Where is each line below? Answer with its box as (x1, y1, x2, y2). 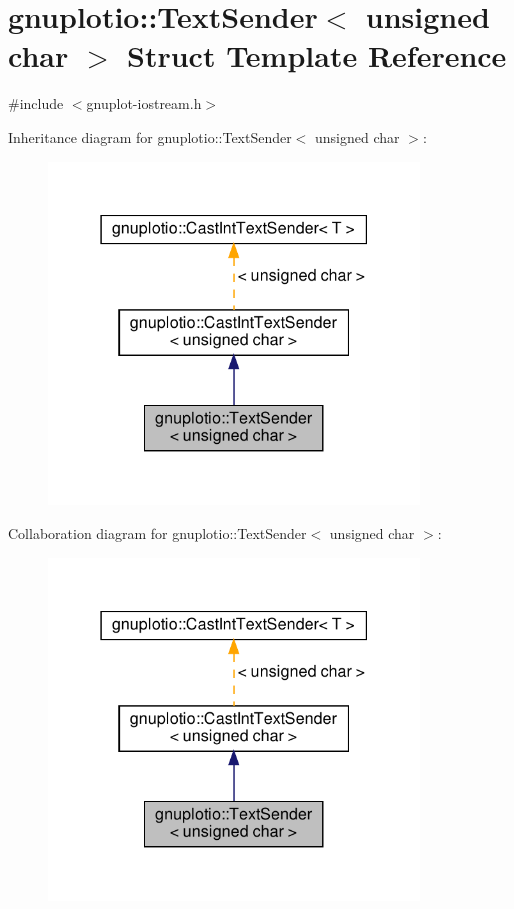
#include (8, 93, 64, 114)
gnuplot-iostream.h (86, 93, 202, 114)
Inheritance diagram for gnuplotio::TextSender (8, 126, 292, 147)
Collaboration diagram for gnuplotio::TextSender (8, 522, 307, 543)
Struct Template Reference (127, 35, 507, 76)
